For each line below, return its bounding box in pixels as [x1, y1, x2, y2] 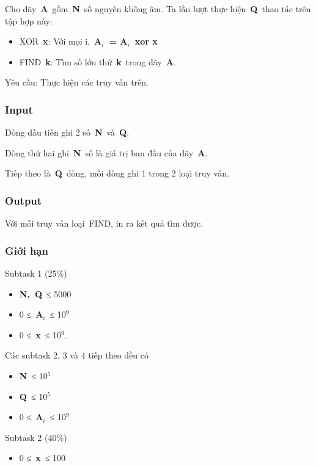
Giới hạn [5, 242, 48, 258]
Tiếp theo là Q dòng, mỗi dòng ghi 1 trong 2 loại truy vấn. [5, 167, 229, 180]
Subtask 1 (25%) [5, 267, 67, 279]
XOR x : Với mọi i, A [19, 35, 102, 48]
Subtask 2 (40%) [5, 431, 67, 443]
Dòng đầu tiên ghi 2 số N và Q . [5, 126, 130, 139]
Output [5, 192, 42, 208]
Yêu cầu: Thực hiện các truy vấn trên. [5, 76, 149, 89]
